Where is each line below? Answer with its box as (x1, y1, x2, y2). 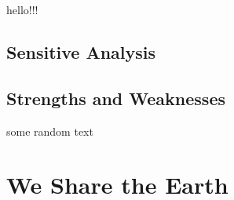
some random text (6, 122, 93, 139)
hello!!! (6, 2, 38, 17)
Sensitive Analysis (6, 39, 156, 64)
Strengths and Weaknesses (6, 85, 225, 110)
